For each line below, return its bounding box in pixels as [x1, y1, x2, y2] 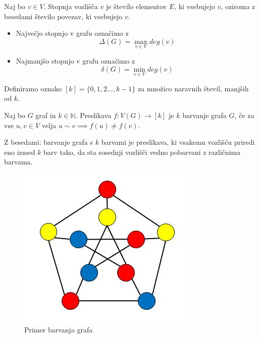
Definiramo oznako [4, 83, 62, 93]
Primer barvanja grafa [24, 324, 93, 334]
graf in [35, 110, 56, 120]
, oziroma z [221, 1, 255, 11]
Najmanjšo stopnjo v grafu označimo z [16, 55, 135, 66]
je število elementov [106, 1, 167, 11]
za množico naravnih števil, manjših [137, 83, 249, 93]
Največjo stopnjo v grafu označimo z [16, 28, 129, 38]
